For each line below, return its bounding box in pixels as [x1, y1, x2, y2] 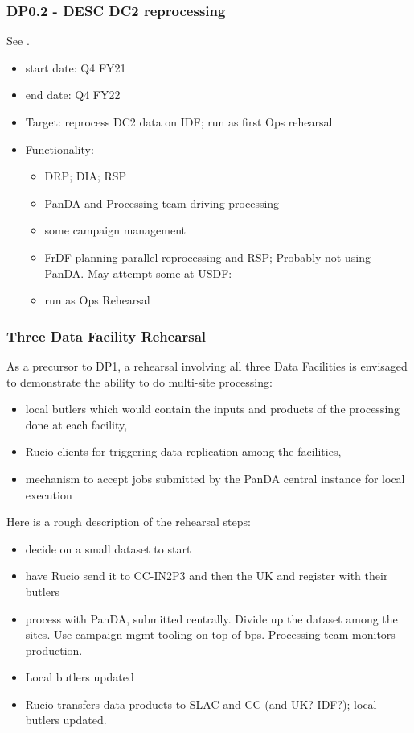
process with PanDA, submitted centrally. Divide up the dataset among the [25, 610, 398, 627]
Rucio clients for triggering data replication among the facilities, [25, 443, 342, 460]
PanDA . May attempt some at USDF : [44, 264, 232, 281]
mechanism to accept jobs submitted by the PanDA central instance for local [25, 470, 405, 487]
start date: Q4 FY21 [25, 59, 126, 76]
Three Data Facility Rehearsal [6, 325, 207, 346]
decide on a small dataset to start [25, 540, 191, 557]
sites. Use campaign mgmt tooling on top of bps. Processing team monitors [25, 626, 396, 643]
